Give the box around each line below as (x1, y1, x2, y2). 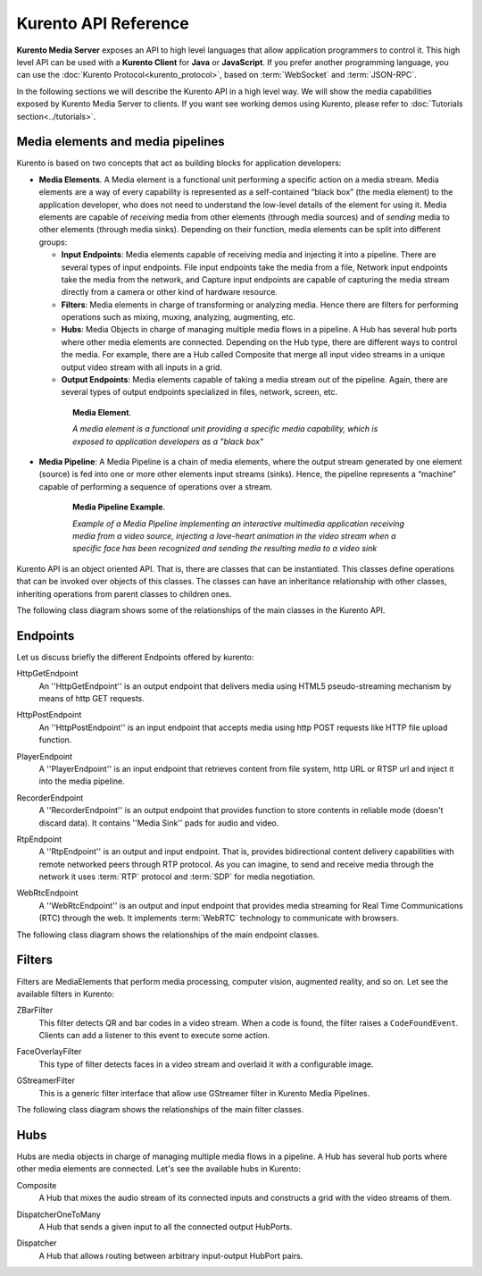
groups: (38, 237, 68, 248)
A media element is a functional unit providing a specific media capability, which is (72, 424, 378, 434)
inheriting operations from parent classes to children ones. (16, 588, 232, 599)
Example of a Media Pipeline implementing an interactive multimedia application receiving (72, 518, 405, 529)
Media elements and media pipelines (16, 134, 225, 149)
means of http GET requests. (38, 693, 145, 703)
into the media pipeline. (38, 776, 125, 786)
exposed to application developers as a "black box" (72, 436, 263, 447)
